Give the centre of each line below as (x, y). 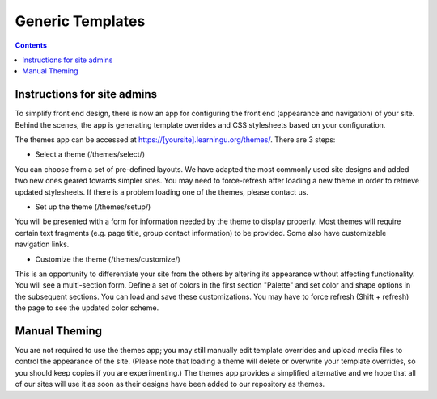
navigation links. (42, 244)
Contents (31, 45)
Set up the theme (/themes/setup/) (93, 207)
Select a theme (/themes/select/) (90, 154)
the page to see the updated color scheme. (87, 308)
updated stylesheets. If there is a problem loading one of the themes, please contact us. (162, 192)
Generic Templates (80, 21)
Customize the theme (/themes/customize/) (108, 259)
